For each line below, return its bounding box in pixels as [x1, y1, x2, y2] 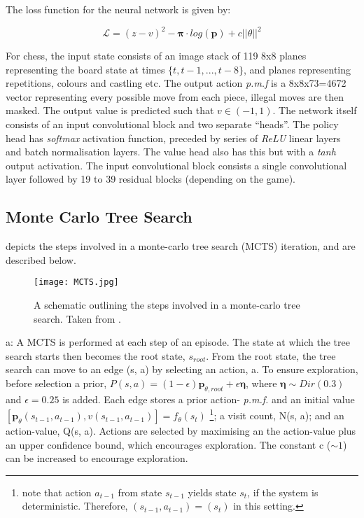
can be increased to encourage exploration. [6, 451, 188, 465]
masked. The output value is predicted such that [6, 103, 214, 118]
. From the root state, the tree [206, 348, 336, 363]
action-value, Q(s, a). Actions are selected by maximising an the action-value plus [6, 423, 356, 438]
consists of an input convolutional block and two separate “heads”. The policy [6, 117, 339, 132]
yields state [188, 484, 237, 499]
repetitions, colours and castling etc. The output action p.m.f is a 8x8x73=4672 [6, 76, 346, 90]
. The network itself [272, 103, 357, 118]
